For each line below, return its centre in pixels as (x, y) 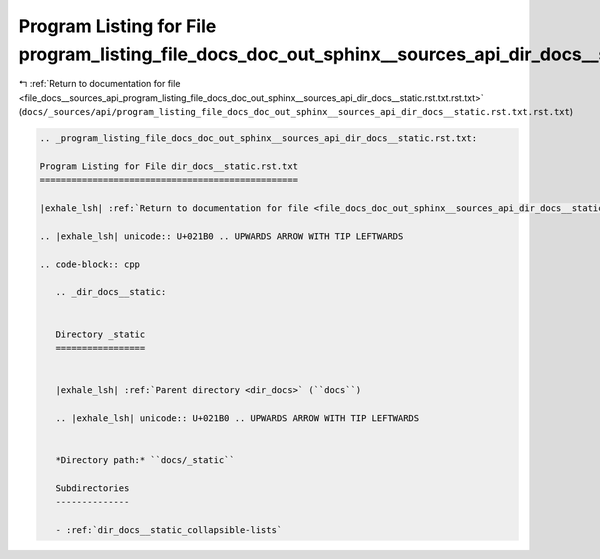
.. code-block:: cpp (89, 264)
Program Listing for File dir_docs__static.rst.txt (169, 166)
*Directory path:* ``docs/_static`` (145, 460)
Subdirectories (92, 488)
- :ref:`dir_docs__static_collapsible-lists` (169, 530)
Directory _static (100, 334)
